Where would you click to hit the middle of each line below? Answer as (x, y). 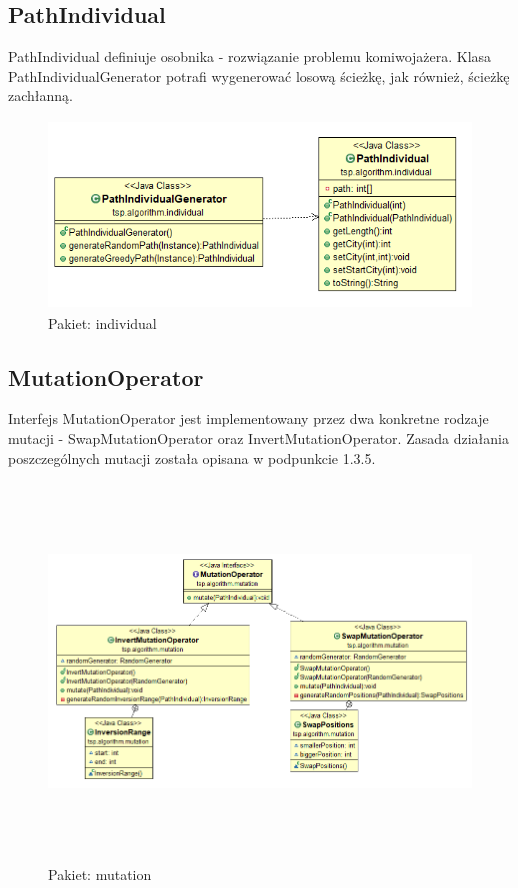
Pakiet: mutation (100, 873)
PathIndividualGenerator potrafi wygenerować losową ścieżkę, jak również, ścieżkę (259, 75)
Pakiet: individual (102, 322)
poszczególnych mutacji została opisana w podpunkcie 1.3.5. (192, 457)
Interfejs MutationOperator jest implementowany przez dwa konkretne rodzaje (248, 418)
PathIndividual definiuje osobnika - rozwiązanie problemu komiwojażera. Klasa (250, 56)
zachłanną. (40, 95)
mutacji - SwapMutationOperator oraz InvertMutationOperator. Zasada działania (258, 437)
